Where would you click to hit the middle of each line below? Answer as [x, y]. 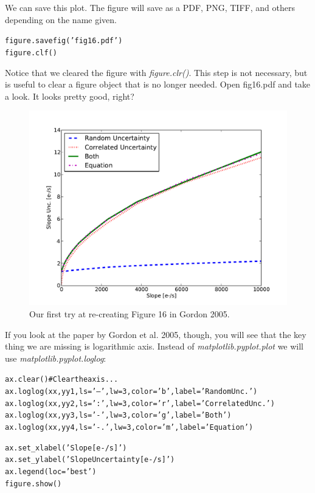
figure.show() [33, 484]
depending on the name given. [61, 19]
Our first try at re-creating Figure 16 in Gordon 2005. [130, 313]
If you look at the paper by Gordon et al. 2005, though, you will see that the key [156, 334]
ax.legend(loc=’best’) [51, 471]
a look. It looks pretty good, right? [70, 96]
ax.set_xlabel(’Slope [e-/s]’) [66, 448]
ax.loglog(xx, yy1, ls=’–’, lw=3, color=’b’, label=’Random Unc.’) [131, 391]
